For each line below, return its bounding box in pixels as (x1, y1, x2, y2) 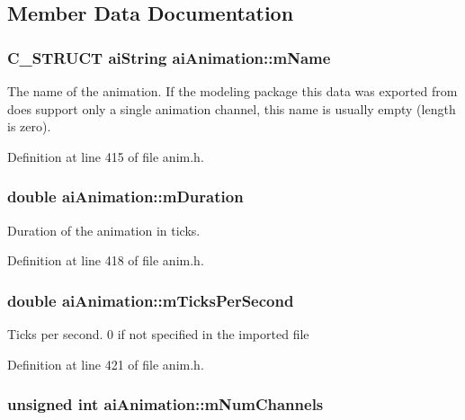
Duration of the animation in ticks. (7, 220, 201, 239)
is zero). (7, 117, 51, 136)
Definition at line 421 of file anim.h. (7, 354, 204, 373)
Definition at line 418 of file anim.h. (7, 251, 204, 270)
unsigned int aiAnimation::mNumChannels (7, 393, 324, 416)
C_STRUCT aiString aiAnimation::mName (7, 46, 331, 68)
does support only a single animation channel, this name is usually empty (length (7, 99, 456, 118)
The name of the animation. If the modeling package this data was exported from (7, 82, 458, 100)
